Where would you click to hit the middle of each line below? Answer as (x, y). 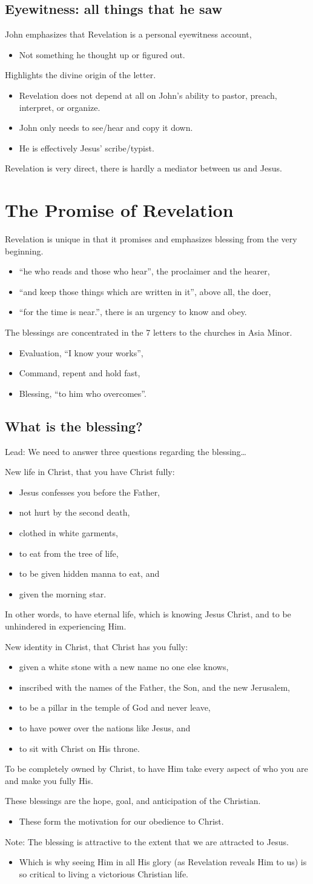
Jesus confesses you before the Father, (90, 492)
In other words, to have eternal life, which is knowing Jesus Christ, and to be (148, 614)
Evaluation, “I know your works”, (81, 352)
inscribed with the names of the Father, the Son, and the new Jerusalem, (154, 687)
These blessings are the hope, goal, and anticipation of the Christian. (133, 801)
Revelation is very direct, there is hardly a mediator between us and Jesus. (143, 168)
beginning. (24, 251)
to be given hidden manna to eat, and (89, 573)
